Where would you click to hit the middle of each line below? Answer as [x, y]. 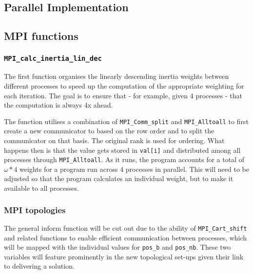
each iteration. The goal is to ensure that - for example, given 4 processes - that [123, 95]
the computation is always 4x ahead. [58, 105]
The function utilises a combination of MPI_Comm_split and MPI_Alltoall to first [126, 121]
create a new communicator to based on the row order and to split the [109, 131]
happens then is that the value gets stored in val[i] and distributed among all [122, 150]
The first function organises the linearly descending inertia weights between [117, 76]
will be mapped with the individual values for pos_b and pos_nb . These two [117, 247]
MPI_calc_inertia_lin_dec [53, 59]
